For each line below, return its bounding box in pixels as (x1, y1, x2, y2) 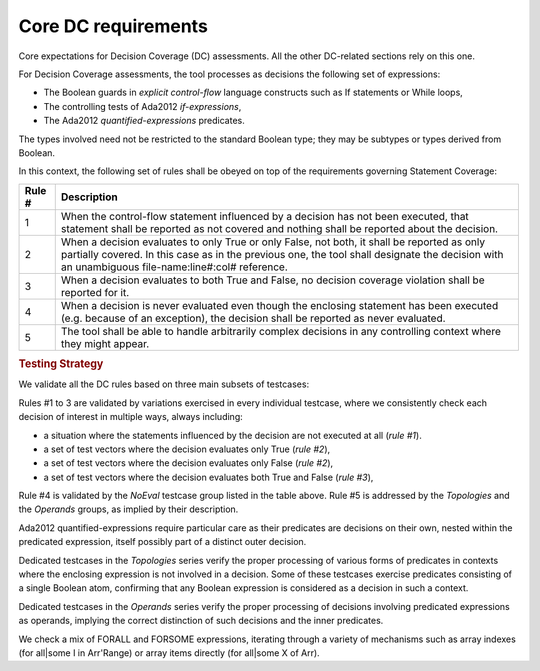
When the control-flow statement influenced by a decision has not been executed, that (60, 209, 469, 223)
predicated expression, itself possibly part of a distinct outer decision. (18, 536, 307, 548)
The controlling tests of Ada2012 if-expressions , (43, 100, 242, 112)
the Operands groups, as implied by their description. (18, 503, 239, 515)
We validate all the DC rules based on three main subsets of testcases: (18, 378, 310, 390)
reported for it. (60, 285, 130, 299)
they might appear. (60, 336, 150, 350)
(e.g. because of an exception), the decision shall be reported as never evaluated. (60, 311, 446, 325)
